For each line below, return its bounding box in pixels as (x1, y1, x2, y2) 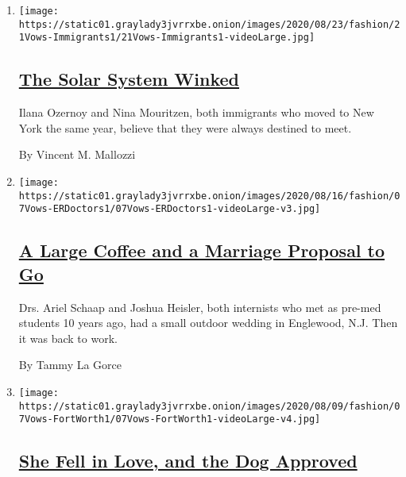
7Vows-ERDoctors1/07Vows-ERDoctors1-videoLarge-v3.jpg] (18, 203, 321, 215)
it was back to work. (18, 329, 118, 346)
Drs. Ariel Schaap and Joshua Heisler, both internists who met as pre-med (18, 298, 381, 315)
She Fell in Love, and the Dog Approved (18, 448, 358, 473)
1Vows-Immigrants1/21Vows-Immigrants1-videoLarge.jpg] (18, 32, 315, 44)
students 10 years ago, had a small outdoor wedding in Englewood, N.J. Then (18, 314, 398, 331)
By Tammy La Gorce (18, 356, 122, 373)
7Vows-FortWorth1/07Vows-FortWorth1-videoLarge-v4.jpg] (18, 414, 321, 425)
